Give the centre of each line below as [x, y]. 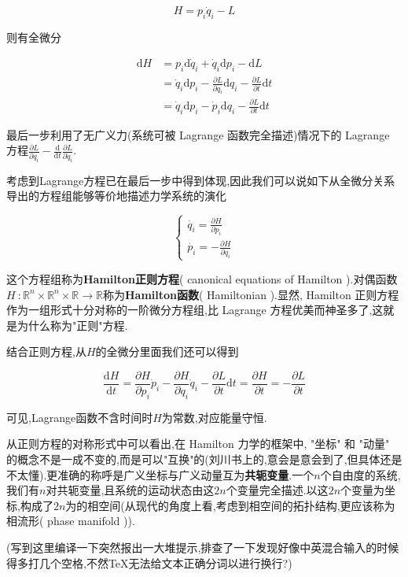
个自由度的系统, [360, 474]
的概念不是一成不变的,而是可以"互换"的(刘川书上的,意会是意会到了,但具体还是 [204, 459]
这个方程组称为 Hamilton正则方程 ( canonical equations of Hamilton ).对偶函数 [202, 278]
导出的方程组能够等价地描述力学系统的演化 [116, 196]
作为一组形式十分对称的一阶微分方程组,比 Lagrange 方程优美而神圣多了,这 [195, 310]
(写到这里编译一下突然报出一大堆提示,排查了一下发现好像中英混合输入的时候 [203, 547]
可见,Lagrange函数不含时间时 [80, 417]
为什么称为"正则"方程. [72, 325]
